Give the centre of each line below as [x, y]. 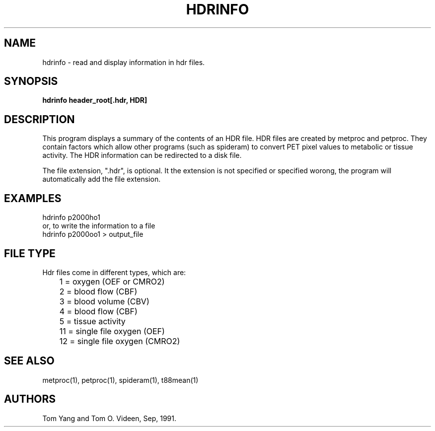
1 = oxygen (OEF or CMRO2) [112, 281]
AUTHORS [30, 399]
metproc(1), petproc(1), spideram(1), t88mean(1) [120, 380]
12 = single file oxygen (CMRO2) [120, 341]
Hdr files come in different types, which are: [114, 272]
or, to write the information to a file [99, 226]
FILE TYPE [30, 253]
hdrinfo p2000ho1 [71, 217]
